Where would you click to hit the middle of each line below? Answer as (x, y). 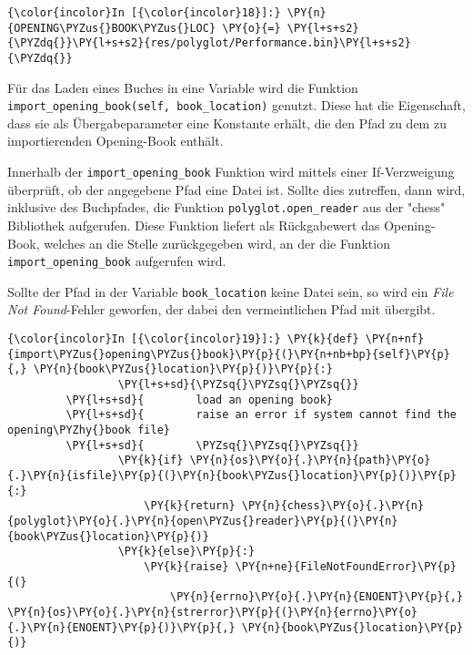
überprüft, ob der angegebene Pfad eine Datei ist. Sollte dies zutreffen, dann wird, (236, 189)
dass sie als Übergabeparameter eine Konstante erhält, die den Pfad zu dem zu (227, 123)
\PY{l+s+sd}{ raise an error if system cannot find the (261, 415)
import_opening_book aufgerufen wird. (117, 261)
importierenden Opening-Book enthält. (115, 141)
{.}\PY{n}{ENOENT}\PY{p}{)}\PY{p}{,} (121, 627)
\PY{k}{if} (151, 461)
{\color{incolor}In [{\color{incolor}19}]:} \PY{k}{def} (183, 339)
